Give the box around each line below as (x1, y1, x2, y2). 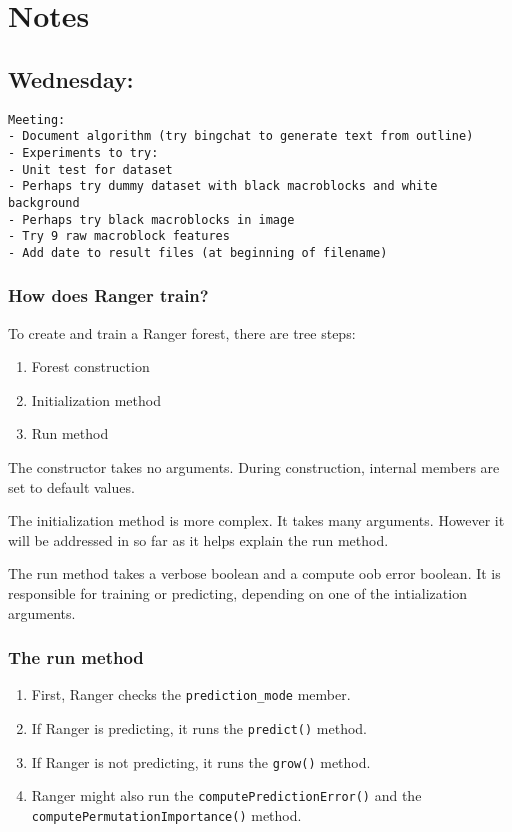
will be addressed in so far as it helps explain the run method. (8, 529, 389, 550)
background (8, 195, 80, 210)
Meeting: (8, 112, 66, 127)
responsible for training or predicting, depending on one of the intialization (8, 583, 467, 604)
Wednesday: (8, 63, 134, 94)
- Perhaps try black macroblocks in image (8, 212, 295, 227)
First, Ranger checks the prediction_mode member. (31, 684, 351, 705)
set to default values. (8, 476, 135, 497)
